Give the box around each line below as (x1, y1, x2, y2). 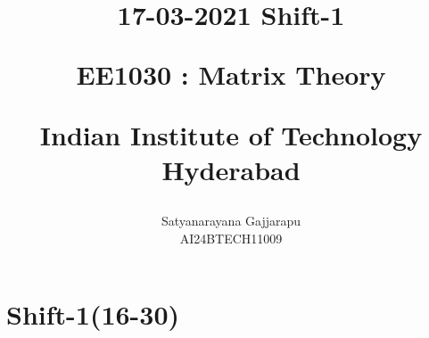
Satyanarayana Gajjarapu (161, 210, 301, 229)
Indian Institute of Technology (39, 116, 423, 153)
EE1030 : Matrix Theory (76, 56, 386, 93)
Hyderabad (161, 151, 301, 187)
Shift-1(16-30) (6, 296, 180, 333)
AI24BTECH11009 (179, 228, 283, 247)
